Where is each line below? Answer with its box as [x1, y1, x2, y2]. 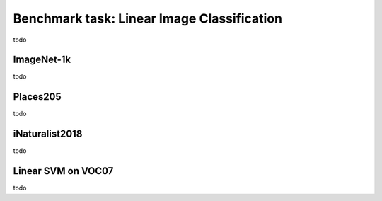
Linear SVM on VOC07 [13, 165, 114, 177]
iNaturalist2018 [13, 128, 83, 140]
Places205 [13, 91, 62, 103]
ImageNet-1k [13, 54, 71, 66]
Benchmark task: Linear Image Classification [13, 11, 283, 26]
